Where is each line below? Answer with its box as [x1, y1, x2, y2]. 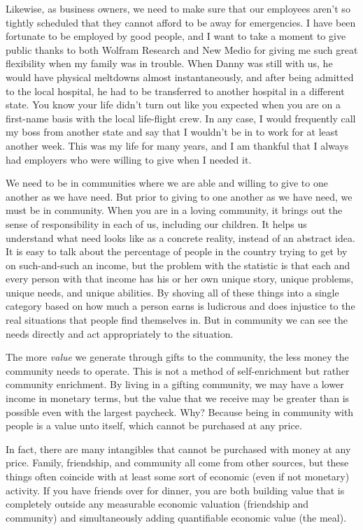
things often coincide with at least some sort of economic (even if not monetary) [6, 469, 350, 483]
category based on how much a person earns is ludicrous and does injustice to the [6, 299, 355, 313]
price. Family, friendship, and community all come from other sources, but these [6, 455, 349, 470]
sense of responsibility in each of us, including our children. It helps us [6, 216, 307, 231]
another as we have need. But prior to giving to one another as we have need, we [6, 189, 353, 203]
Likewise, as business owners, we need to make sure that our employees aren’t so [6, 1, 350, 15]
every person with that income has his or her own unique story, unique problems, [6, 271, 354, 286]
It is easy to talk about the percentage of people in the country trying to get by [6, 244, 348, 259]
